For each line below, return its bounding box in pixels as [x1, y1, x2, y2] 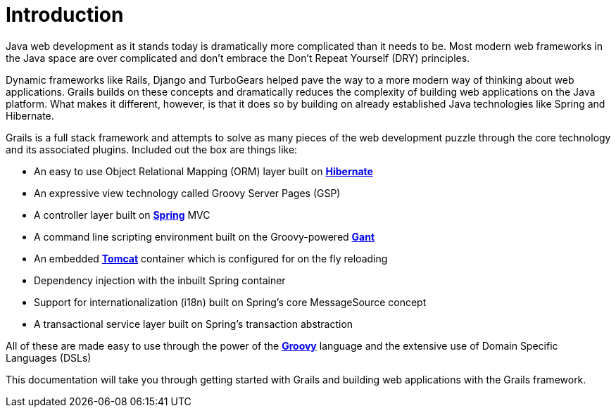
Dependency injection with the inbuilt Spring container [34, 274, 286, 286]
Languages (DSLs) [6, 351, 92, 364]
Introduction [6, 3, 124, 27]
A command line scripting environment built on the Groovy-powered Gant [34, 230, 375, 243]
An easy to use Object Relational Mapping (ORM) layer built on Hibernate [34, 165, 373, 177]
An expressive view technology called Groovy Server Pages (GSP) [34, 186, 341, 199]
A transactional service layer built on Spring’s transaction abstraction [34, 317, 353, 330]
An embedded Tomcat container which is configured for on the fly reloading [34, 252, 388, 265]
